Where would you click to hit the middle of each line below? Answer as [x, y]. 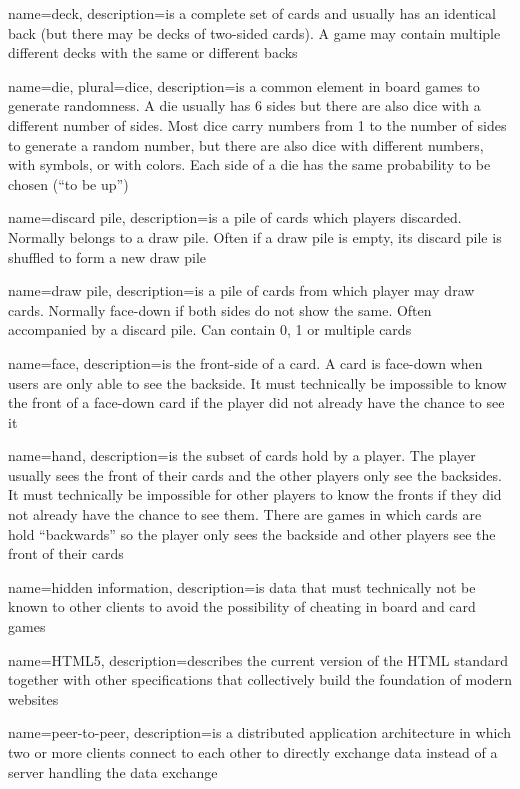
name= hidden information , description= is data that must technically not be [242, 586]
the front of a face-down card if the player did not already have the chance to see [256, 402]
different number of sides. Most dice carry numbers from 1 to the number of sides [257, 124]
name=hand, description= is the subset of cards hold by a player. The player [242, 455]
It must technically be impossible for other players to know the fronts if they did [255, 494]
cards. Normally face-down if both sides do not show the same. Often [220, 309]
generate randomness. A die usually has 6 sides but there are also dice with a [244, 105]
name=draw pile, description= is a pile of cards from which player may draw [241, 290]
